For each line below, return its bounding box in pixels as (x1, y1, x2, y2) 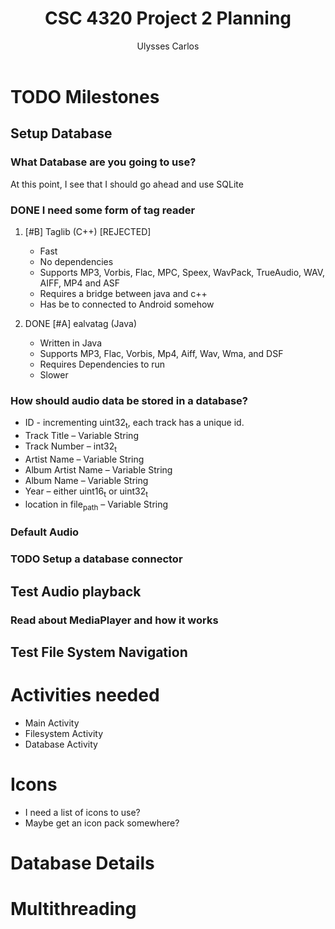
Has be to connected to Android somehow (39, 298, 215, 310)
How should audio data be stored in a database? (10, 393, 249, 407)
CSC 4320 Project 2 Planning (44, 7, 292, 30)
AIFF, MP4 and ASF (39, 277, 121, 289)
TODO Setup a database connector (10, 552, 183, 566)
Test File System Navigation (10, 643, 188, 661)
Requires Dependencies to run (39, 358, 166, 370)
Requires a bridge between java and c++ (39, 287, 208, 299)
